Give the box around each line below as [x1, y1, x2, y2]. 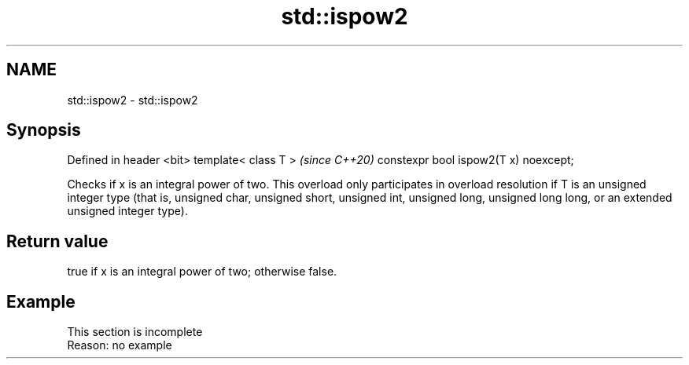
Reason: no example [67, 338, 172, 352]
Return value [6, 231, 109, 251]
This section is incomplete [67, 325, 203, 339]
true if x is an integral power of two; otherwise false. [67, 265, 337, 279]
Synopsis [6, 120, 81, 141]
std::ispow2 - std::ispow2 [67, 93, 198, 107]
